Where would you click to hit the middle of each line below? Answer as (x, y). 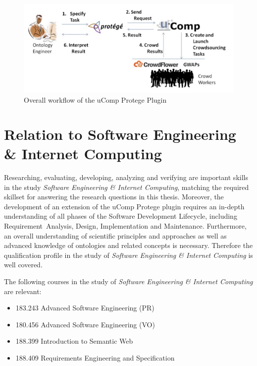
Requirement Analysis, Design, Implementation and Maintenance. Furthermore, (125, 226)
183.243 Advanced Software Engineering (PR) (85, 308)
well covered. (23, 265)
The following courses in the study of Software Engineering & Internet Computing (128, 281)
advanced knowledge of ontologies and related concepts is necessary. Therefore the (128, 245)
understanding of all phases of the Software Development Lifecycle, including (121, 216)
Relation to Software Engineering (120, 134)
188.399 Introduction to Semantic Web (74, 341)
